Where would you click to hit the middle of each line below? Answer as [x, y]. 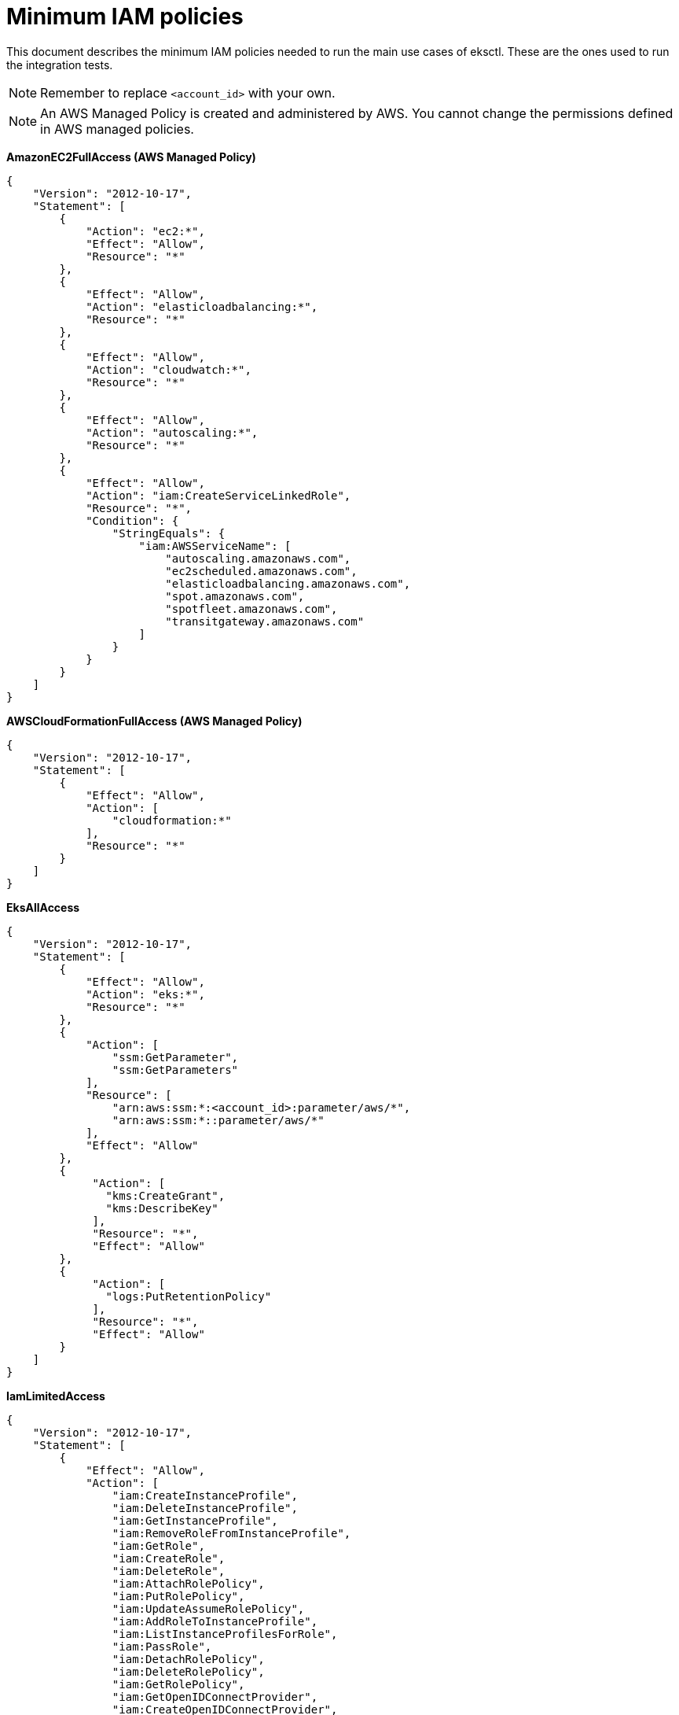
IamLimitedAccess [56, 1396]
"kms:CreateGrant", [165, 1195]
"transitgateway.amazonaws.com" [265, 621]
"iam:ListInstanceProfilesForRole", [225, 1634]
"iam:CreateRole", [169, 1558]
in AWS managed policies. [117, 129]
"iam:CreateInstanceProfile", [205, 1495]
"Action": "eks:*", [145, 994]
